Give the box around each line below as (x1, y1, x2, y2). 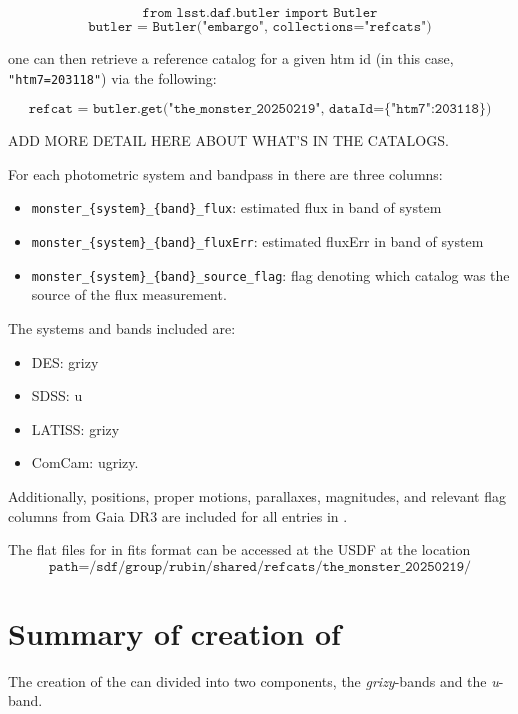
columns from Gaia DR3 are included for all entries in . (8, 505, 348, 526)
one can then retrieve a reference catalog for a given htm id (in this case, (8, 48, 454, 68)
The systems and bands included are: (8, 318, 236, 338)
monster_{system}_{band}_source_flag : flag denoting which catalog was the (31, 264, 510, 285)
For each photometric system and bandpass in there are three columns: (8, 163, 443, 184)
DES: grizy (31, 351, 99, 372)
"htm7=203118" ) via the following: (8, 67, 217, 88)
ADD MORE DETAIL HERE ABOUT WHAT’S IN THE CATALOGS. (8, 130, 449, 151)
